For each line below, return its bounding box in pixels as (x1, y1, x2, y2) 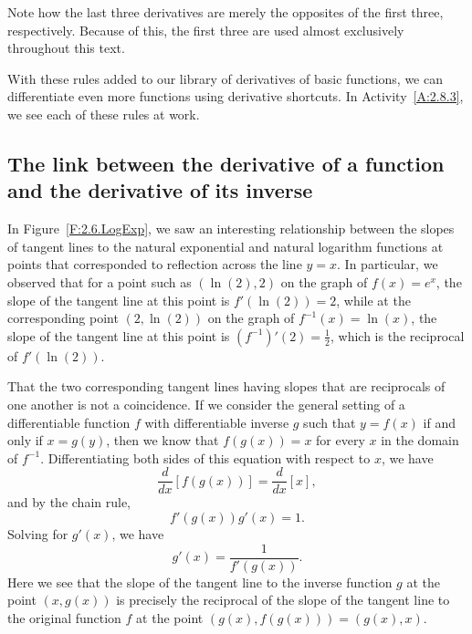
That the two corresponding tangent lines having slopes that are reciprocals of (7, 377, 446, 396)
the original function (7, 608, 121, 627)
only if (7, 431, 43, 450)
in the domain (381, 431, 459, 450)
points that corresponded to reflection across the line (7, 255, 302, 274)
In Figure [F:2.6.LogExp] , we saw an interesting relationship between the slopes (7, 219, 455, 238)
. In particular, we (337, 255, 438, 274)
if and (423, 412, 456, 431)
